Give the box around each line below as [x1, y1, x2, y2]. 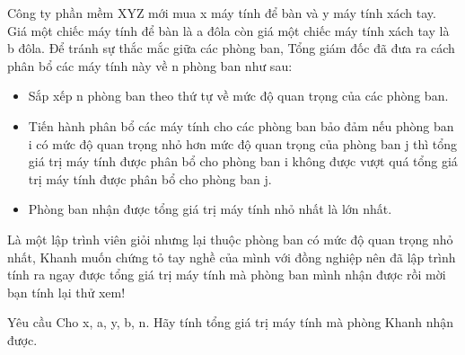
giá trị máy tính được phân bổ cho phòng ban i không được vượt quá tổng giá [28, 152, 458, 171]
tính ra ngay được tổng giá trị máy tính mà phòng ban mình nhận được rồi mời [7, 265, 446, 284]
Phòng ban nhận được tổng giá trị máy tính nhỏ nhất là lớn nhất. [28, 200, 392, 218]
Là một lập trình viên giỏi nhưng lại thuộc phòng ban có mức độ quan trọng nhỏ [7, 229, 453, 248]
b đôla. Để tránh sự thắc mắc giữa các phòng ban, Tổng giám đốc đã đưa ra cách [7, 39, 455, 58]
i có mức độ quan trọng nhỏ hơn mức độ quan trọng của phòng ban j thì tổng [28, 134, 458, 153]
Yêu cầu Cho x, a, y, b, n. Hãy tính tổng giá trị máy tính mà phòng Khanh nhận [7, 313, 454, 332]
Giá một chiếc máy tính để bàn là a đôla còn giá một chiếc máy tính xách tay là [7, 21, 450, 40]
